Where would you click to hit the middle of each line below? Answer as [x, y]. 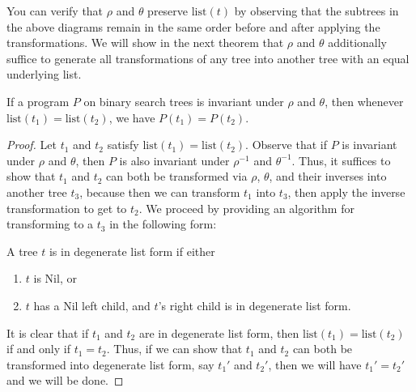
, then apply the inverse [346, 192]
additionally [358, 43]
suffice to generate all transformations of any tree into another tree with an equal [208, 58]
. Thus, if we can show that [174, 349]
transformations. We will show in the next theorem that [145, 43]
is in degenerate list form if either [132, 251]
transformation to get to [67, 208]
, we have [132, 117]
